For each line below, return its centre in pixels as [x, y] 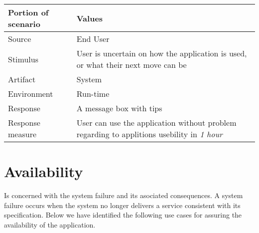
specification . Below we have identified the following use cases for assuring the [123, 215]
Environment [31, 94]
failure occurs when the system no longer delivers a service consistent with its [122, 205]
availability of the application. [50, 224]
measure [22, 134]
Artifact [22, 79]
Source [20, 39]
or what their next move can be [131, 65]
